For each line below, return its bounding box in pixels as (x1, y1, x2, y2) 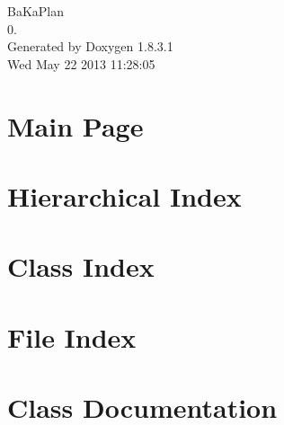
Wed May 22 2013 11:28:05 (7, 54, 155, 73)
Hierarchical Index (7, 177, 242, 214)
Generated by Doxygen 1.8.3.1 (7, 37, 173, 56)
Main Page (7, 107, 144, 144)
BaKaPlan (7, 2, 65, 20)
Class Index (7, 248, 155, 285)
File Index (7, 318, 137, 355)
